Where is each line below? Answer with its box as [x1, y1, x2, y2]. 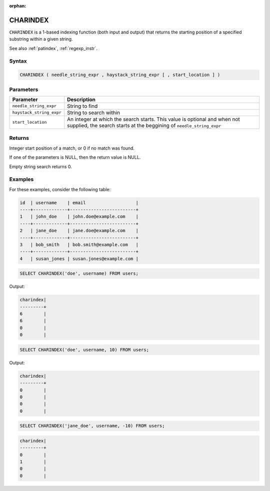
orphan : [9, 3, 26, 9]
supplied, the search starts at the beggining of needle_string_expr [66, 122, 221, 129]
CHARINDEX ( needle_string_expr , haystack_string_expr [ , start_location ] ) [19, 72, 220, 78]
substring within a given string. [9, 36, 73, 42]
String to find [66, 103, 98, 110]
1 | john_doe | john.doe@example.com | [19, 214, 138, 220]
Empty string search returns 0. [9, 163, 72, 170]
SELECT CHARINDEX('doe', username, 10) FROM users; [19, 347, 149, 352]
